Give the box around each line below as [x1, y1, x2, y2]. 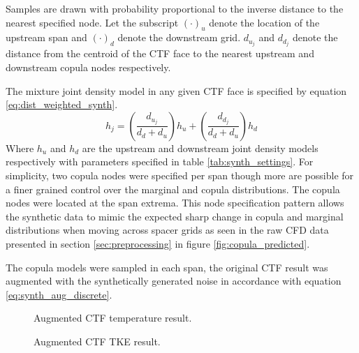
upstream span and [6, 30, 87, 45]
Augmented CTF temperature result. [34, 310, 192, 325]
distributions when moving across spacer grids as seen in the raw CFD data [6, 223, 329, 237]
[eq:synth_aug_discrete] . [6, 287, 112, 301]
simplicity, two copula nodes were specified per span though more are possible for [6, 168, 354, 183]
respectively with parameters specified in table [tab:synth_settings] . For [6, 154, 314, 169]
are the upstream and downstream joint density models [82, 140, 318, 155]
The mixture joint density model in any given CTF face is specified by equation [6, 83, 347, 98]
